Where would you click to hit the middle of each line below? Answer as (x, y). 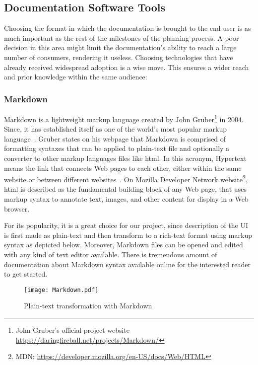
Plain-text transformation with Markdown (88, 306)
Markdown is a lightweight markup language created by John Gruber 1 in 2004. (124, 118)
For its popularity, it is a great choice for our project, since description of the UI (126, 225)
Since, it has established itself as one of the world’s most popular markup (116, 129)
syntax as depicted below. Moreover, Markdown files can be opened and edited (124, 245)
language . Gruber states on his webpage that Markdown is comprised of (115, 138)
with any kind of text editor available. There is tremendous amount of (111, 255)
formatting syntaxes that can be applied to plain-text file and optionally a (117, 148)
